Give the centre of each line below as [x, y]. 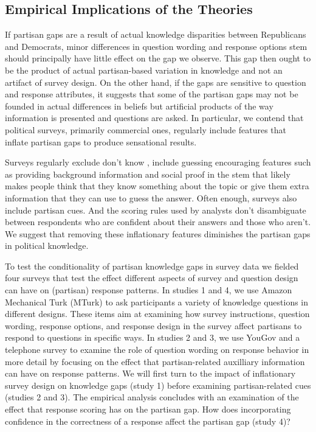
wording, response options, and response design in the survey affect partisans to [153, 325]
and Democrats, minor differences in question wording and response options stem [156, 46]
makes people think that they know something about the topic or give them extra [157, 186]
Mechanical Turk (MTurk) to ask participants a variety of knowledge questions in [157, 301]
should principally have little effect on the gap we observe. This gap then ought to [158, 58]
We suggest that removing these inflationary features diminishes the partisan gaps [158, 233]
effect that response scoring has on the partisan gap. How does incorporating [148, 409]
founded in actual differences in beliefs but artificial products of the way [139, 106]
